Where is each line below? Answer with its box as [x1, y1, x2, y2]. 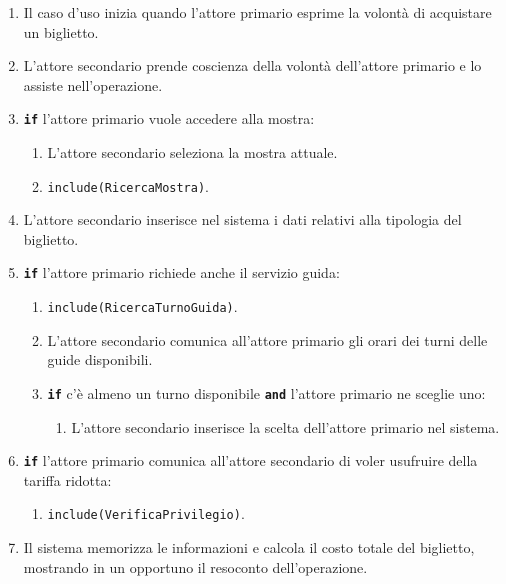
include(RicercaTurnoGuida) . [47, 296, 238, 317]
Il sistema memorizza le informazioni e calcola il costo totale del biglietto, [23, 537, 475, 558]
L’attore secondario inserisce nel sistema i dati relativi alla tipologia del [23, 209, 462, 230]
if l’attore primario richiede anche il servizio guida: [23, 262, 340, 283]
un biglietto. [23, 21, 99, 42]
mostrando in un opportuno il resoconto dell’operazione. [23, 556, 368, 577]
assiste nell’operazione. [23, 74, 163, 95]
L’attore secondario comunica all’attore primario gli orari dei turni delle [47, 329, 488, 350]
